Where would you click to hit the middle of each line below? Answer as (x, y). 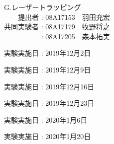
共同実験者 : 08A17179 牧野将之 (57, 27)
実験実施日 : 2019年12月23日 (49, 103)
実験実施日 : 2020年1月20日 (48, 136)
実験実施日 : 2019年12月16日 (49, 86)
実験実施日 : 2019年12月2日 (48, 53)
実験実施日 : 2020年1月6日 (46, 119)
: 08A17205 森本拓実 (75, 36)
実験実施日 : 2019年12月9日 (48, 69)
